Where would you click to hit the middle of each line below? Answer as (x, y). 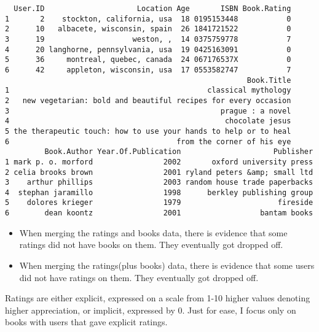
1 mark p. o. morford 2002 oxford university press (159, 162)
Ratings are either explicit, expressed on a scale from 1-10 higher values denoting (158, 298)
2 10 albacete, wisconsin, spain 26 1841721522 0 (148, 29)
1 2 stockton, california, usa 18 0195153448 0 (148, 19)
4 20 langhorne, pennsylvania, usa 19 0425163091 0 (148, 49)
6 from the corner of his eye (148, 141)
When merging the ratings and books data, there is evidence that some (153, 232)
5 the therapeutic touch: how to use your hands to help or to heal (148, 131)
